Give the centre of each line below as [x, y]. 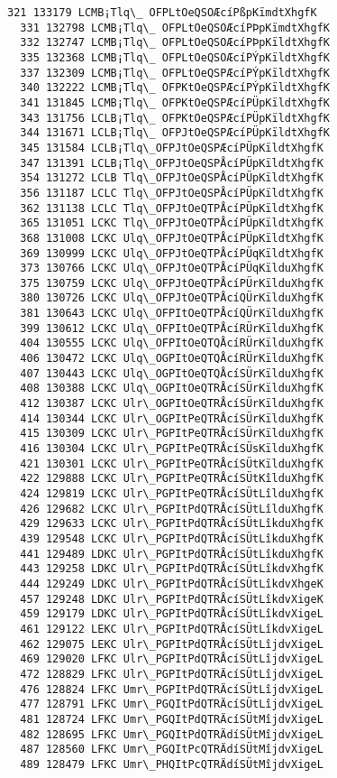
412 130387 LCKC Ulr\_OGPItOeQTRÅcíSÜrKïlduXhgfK [172, 404]
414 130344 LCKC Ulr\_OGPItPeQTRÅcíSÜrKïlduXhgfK [172, 418]
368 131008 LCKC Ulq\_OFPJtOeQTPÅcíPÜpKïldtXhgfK [172, 238]
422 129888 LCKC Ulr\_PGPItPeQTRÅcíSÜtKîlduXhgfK [172, 479]
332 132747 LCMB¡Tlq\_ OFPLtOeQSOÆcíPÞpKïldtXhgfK [175, 43]
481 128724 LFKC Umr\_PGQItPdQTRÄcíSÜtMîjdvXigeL [172, 719]
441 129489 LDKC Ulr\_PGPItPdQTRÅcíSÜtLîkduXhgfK [172, 554]
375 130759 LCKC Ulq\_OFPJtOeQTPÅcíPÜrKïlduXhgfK [172, 283]
